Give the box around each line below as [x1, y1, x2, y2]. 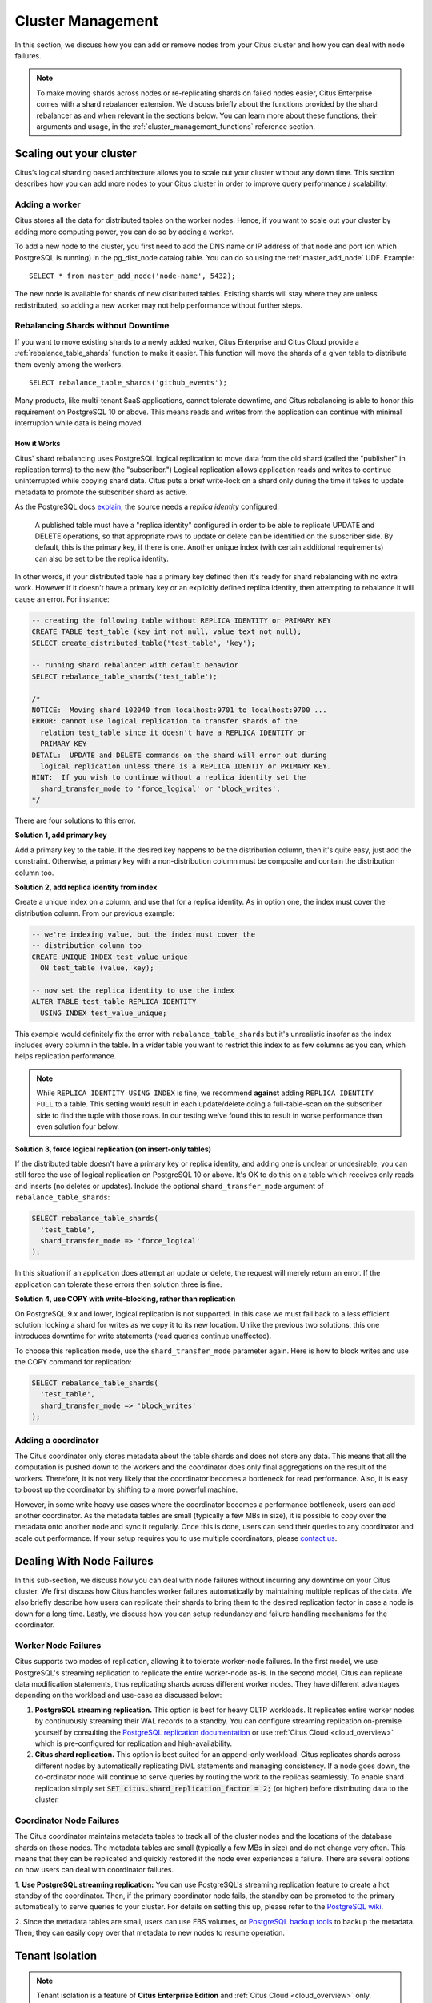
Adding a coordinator [14, 1434, 99, 1445]
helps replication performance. [14, 1051, 117, 1061]
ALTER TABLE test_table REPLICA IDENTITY [31, 997, 197, 1006]
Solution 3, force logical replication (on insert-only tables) [14, 1144, 212, 1154]
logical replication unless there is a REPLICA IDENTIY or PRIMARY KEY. [40, 761, 332, 771]
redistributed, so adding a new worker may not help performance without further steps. [14, 300, 303, 310]
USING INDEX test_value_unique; [40, 1008, 167, 1018]
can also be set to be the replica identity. [34, 554, 170, 563]
